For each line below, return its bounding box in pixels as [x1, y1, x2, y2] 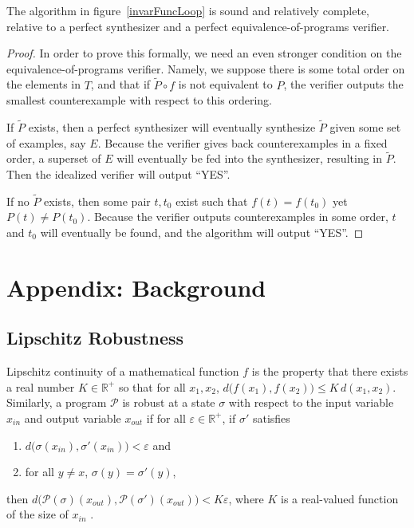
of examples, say [6, 134, 86, 151]
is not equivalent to [178, 76, 273, 93]
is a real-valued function [281, 490, 399, 506]
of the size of [6, 506, 69, 522]
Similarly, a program [6, 394, 107, 411]
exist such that [175, 192, 248, 209]
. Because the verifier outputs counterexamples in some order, [87, 208, 388, 225]
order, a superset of [6, 150, 101, 167]
